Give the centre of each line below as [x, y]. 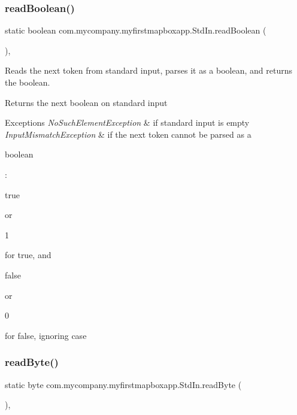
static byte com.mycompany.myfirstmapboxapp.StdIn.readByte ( [123, 384]
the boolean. [28, 82]
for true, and [28, 255]
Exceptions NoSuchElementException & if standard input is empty [127, 122]
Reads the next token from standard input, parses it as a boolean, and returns [148, 70]
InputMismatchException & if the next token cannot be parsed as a [128, 134]
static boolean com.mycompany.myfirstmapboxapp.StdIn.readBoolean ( [136, 30]
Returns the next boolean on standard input [86, 102]
